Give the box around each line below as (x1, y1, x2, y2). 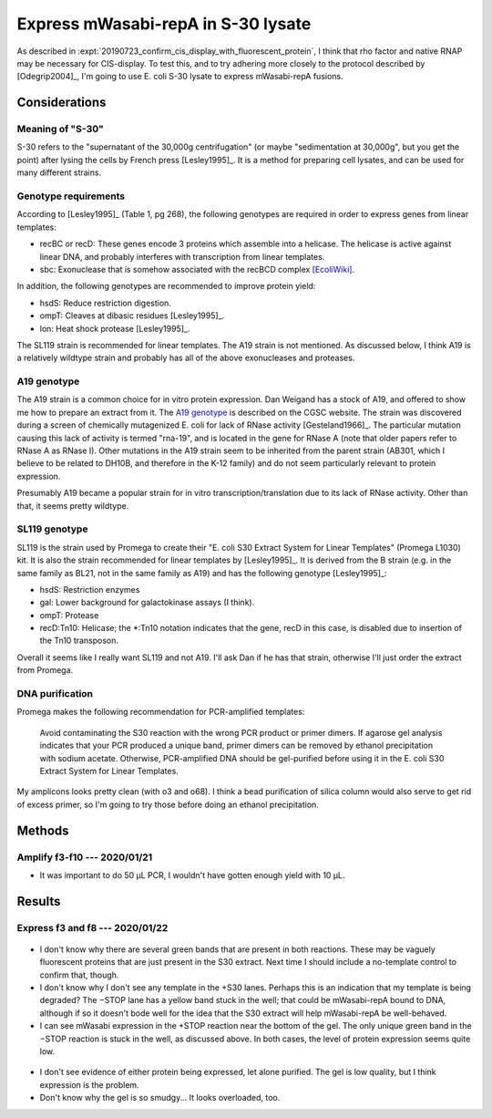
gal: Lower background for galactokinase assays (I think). (39, 597, 255, 608)
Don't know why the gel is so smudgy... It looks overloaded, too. (39, 1092, 281, 1103)
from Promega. (16, 665, 74, 676)
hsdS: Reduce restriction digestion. (39, 297, 172, 308)
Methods (16, 823, 69, 838)
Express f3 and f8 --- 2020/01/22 (16, 921, 169, 934)
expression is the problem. (39, 1079, 140, 1090)
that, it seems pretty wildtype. (16, 500, 129, 511)
